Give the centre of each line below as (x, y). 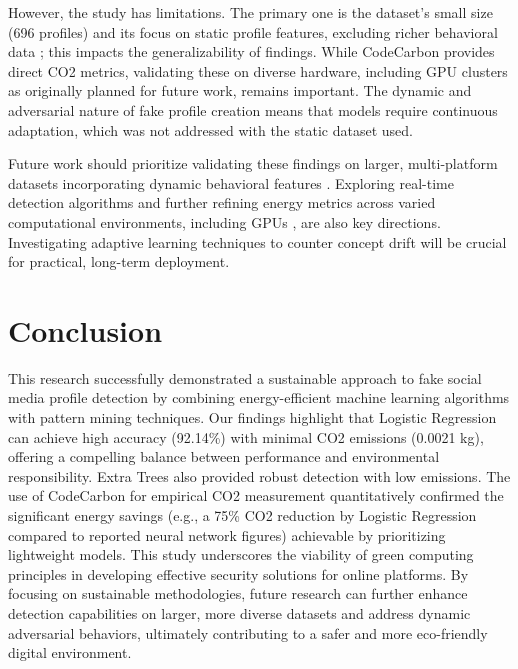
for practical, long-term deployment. (119, 261)
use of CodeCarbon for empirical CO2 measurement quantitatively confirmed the (256, 495)
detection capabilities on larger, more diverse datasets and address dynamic (239, 612)
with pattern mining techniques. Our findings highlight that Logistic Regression (252, 417)
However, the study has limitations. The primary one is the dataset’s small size (250, 12)
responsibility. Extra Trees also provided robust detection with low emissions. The (259, 475)
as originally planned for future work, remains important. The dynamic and (240, 90)
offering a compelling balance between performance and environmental (224, 456)
